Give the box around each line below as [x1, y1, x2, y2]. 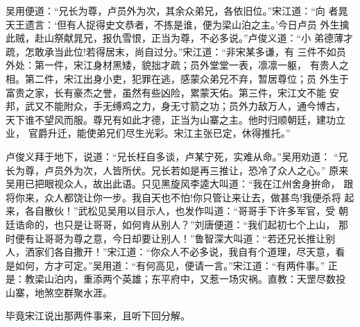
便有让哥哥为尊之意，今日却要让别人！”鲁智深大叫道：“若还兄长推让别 [15, 230, 336, 245]
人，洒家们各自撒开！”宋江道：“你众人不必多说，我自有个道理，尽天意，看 [6, 244, 345, 259]
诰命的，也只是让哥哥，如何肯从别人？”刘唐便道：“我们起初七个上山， [15, 217, 336, 231]
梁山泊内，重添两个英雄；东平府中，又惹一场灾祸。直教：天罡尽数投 [34, 271, 345, 286]
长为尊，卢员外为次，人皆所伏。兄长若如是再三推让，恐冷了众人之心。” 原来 [6, 162, 349, 177]
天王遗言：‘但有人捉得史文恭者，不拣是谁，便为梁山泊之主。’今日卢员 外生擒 [6, 17, 350, 31]
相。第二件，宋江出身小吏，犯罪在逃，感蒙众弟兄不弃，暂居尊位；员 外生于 [6, 71, 349, 85]
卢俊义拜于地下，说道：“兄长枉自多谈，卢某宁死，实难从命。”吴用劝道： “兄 [6, 149, 348, 163]
